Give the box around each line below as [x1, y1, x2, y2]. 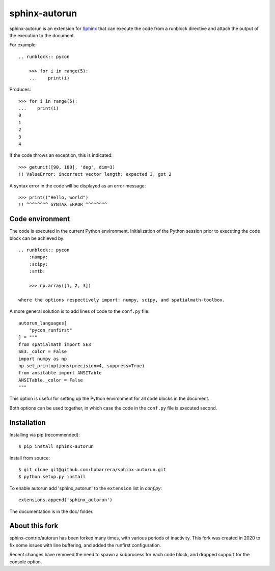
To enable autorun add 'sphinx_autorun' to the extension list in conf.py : [9, 485, 162, 491]
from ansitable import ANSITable [18, 370, 102, 376]
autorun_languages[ [18, 320, 67, 326]
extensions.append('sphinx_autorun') [18, 497, 113, 503]
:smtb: [29, 268, 46, 275]
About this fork [9, 522, 59, 530]
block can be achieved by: [9, 235, 65, 241]
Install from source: [9, 455, 50, 461]
